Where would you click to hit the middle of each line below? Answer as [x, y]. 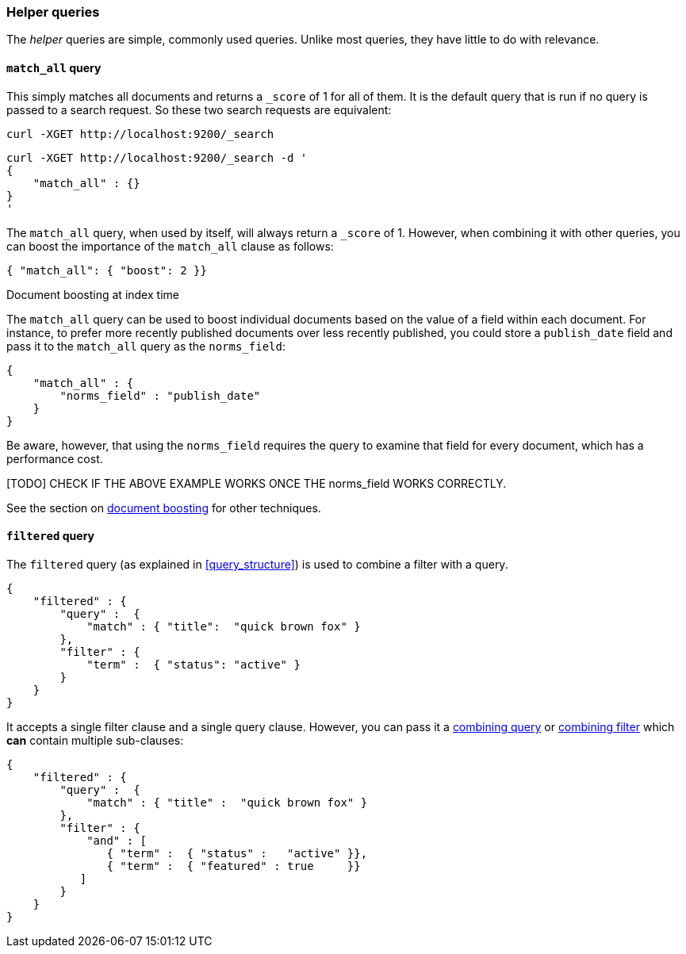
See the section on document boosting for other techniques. [164, 508]
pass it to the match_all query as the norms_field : [146, 346]
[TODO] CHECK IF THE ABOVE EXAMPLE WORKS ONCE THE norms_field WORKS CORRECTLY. [257, 483]
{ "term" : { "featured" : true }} [234, 866]
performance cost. [55, 458]
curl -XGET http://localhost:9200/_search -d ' [157, 157]
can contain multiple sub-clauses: [95, 740]
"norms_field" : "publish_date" [160, 395]
